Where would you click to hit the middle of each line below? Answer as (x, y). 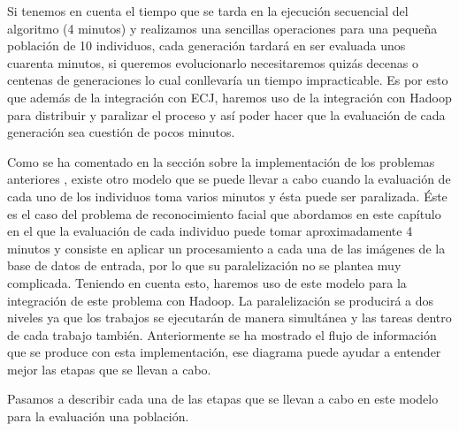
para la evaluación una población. (98, 416)
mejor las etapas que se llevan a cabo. (109, 369)
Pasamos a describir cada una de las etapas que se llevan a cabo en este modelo (223, 399)
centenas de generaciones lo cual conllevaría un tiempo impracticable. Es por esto (228, 80)
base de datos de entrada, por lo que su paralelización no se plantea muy (204, 265)
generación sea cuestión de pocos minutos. (121, 132)
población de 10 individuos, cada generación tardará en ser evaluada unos (207, 45)
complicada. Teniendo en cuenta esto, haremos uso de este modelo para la (207, 282)
